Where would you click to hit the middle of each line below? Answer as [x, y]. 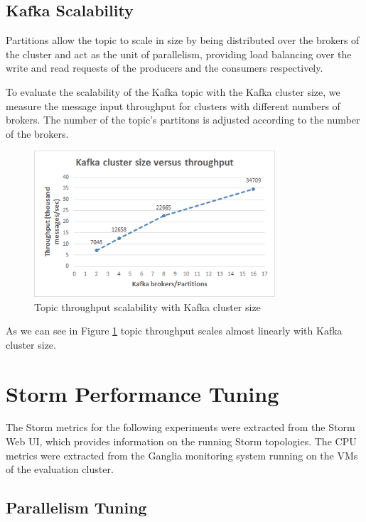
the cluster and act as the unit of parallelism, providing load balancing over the [179, 54]
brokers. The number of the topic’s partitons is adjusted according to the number [183, 120]
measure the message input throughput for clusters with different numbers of [173, 105]
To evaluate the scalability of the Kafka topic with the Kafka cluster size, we [173, 91]
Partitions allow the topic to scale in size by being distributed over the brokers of [183, 40]
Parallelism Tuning [76, 507]
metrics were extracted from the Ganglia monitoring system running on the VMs [182, 455]
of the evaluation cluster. [60, 469]
